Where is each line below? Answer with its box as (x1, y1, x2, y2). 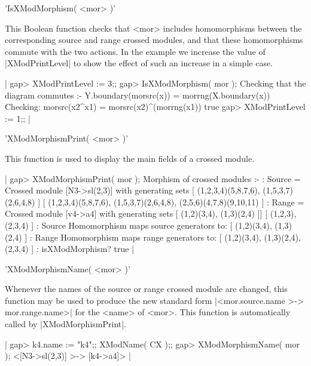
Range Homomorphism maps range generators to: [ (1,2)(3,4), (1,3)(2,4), (35, 230, 301, 243)
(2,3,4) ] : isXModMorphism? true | (5, 242, 135, 255)
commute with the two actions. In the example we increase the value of (5, 45, 266, 57)
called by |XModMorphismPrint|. (5, 318, 127, 330)
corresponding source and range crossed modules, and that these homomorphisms (5, 33, 303, 46)
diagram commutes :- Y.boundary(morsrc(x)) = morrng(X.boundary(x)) (5, 88, 270, 101)
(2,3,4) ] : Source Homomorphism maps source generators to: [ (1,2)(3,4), (5, 219, 272, 231)
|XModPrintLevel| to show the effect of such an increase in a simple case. (5, 57, 273, 69)
